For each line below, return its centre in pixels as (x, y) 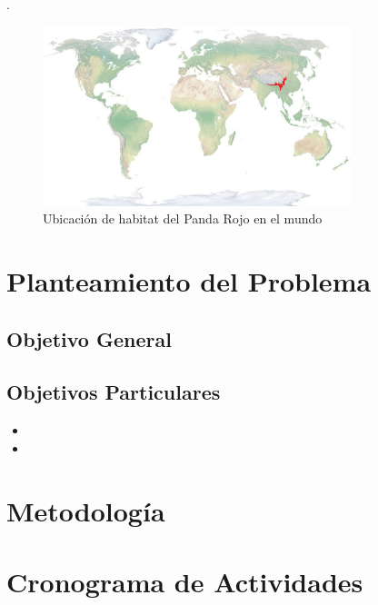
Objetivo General (89, 338)
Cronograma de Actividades (185, 581)
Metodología (86, 510)
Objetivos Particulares (114, 392)
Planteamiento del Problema (189, 281)
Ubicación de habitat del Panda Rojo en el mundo (183, 218)
